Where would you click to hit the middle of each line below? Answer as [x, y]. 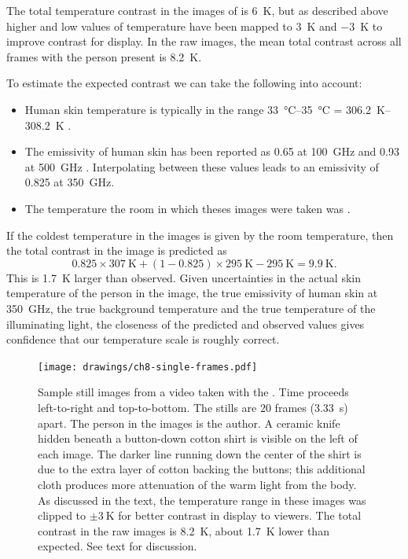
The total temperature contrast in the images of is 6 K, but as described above [197, 10]
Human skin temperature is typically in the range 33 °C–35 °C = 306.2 [198, 109]
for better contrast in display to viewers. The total [240, 515]
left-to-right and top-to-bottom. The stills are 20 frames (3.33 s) [193, 407]
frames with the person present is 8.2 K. [104, 56]
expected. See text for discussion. [118, 546]
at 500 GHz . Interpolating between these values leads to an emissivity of [202, 166]
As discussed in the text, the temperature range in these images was [202, 500]
